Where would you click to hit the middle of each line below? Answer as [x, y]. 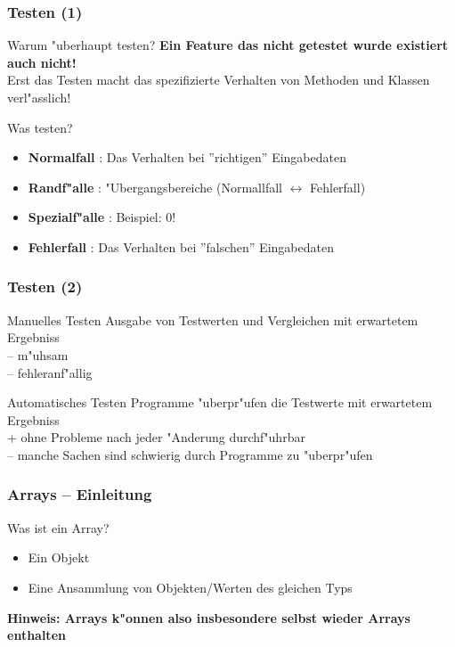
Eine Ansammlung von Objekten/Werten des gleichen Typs [190, 587]
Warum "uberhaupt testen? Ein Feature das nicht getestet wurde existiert [228, 45]
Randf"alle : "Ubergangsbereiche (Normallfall [155, 187]
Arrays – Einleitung [80, 494]
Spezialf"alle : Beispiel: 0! [102, 217]
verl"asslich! [39, 97]
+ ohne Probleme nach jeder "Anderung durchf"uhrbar [156, 437]
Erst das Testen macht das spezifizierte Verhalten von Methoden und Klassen [219, 80]
